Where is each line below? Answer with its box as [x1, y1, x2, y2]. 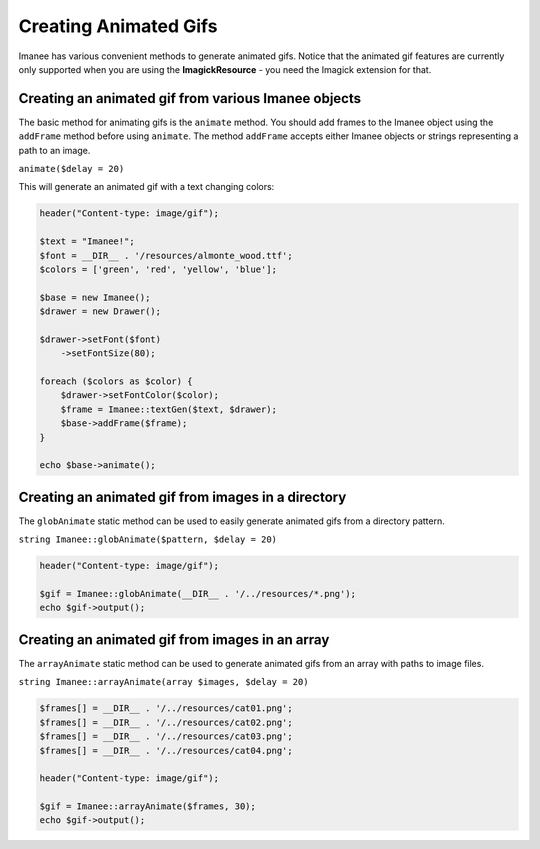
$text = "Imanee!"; [39, 236, 135, 247]
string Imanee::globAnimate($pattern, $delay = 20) [18, 534, 278, 545]
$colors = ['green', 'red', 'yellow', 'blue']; [39, 263, 277, 275]
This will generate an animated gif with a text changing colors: [18, 181, 275, 193]
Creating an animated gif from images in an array [18, 631, 330, 648]
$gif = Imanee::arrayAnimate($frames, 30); [39, 801, 257, 812]
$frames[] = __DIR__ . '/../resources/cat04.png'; [39, 745, 294, 756]
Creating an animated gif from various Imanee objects [18, 90, 362, 107]
